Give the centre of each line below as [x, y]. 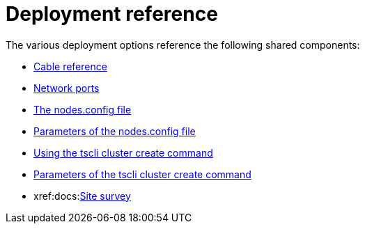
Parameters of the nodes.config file [115, 131]
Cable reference [70, 66]
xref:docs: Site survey [82, 196]
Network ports [67, 88]
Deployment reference [112, 14]
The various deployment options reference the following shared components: [183, 45]
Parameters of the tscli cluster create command [142, 174]
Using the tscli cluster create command [123, 152]
